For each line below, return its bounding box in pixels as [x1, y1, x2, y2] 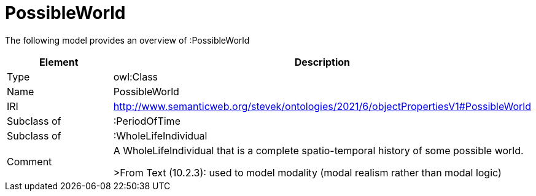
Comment [7, 155, 52, 168]
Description [294, 55, 351, 68]
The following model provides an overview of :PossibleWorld [5, 34, 250, 45]
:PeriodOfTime [113, 114, 181, 127]
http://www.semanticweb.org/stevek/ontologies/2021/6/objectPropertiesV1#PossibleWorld [113, 100, 531, 112]
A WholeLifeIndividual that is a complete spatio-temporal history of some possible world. [113, 144, 524, 157]
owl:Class [113, 70, 158, 83]
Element [39, 55, 79, 68]
